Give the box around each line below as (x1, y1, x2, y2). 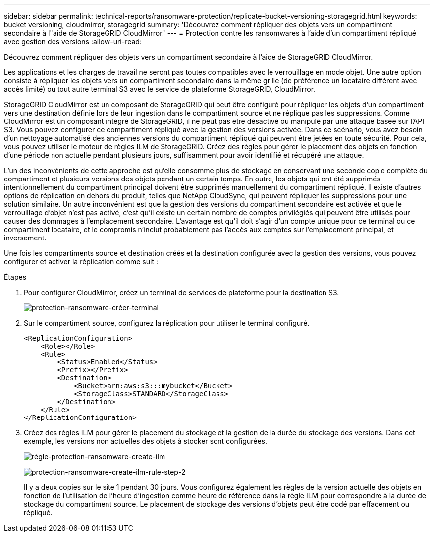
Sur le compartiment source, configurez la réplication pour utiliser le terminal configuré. (24, 319, 310, 327)
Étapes (4, 273, 27, 281)
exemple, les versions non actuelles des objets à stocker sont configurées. (24, 437, 267, 445)
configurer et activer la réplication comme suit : (4, 257, 158, 266)
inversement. (4, 234, 47, 242)
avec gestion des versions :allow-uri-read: (4, 37, 142, 46)
